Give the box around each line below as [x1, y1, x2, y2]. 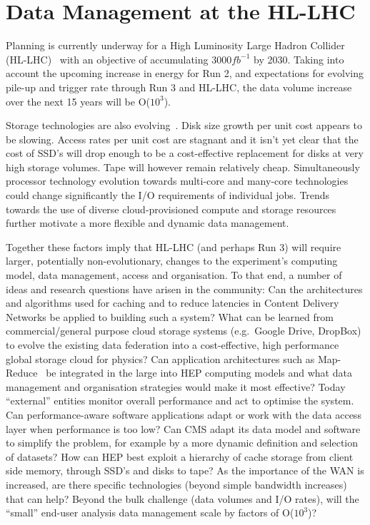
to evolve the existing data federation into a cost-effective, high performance [6, 337, 339, 352]
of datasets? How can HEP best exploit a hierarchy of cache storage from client [6, 449, 354, 464]
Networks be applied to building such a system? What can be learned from [6, 309, 334, 324]
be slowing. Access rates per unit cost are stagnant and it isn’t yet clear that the [6, 131, 359, 146]
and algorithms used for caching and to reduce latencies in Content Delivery [6, 295, 339, 310]
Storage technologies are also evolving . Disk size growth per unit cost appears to [6, 118, 363, 133]
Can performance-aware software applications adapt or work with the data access [6, 407, 361, 422]
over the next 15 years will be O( [6, 93, 150, 108]
